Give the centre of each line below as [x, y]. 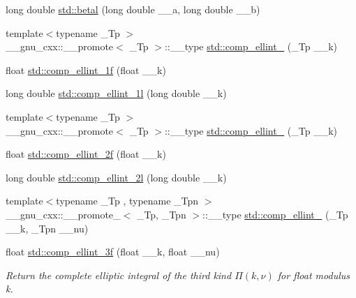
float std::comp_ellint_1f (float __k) [86, 69]
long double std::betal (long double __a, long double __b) [133, 9]
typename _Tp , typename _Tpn [127, 201]
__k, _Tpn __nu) [47, 228]
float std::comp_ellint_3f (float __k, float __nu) [113, 252]
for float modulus [314, 275]
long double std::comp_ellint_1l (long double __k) [116, 93]
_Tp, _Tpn [161, 214]
